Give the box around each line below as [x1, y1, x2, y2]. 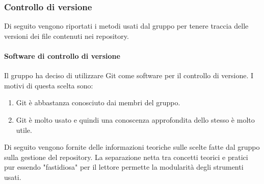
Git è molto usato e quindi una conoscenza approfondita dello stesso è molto [16, 114, 255, 125]
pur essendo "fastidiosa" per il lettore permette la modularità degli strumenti [4, 162, 244, 172]
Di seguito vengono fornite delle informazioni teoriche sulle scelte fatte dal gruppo [4, 142, 260, 152]
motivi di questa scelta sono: [4, 80, 93, 90]
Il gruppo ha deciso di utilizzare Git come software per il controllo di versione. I [4, 70, 253, 81]
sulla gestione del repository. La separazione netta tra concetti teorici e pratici [4, 151, 248, 162]
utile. [16, 124, 32, 135]
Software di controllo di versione [4, 51, 120, 61]
